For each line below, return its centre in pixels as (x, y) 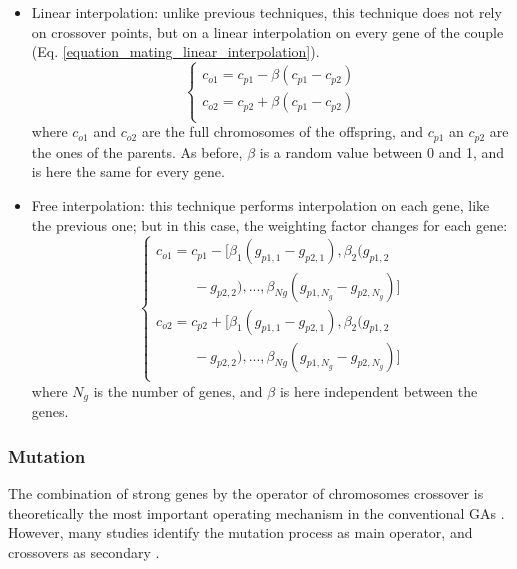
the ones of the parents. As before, (137, 151)
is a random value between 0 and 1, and (382, 151)
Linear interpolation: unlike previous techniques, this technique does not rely (266, 12)
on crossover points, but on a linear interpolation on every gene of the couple (267, 31)
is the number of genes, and (178, 390)
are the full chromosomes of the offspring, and (282, 131)
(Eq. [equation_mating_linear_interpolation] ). (175, 51)
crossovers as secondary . (84, 551)
